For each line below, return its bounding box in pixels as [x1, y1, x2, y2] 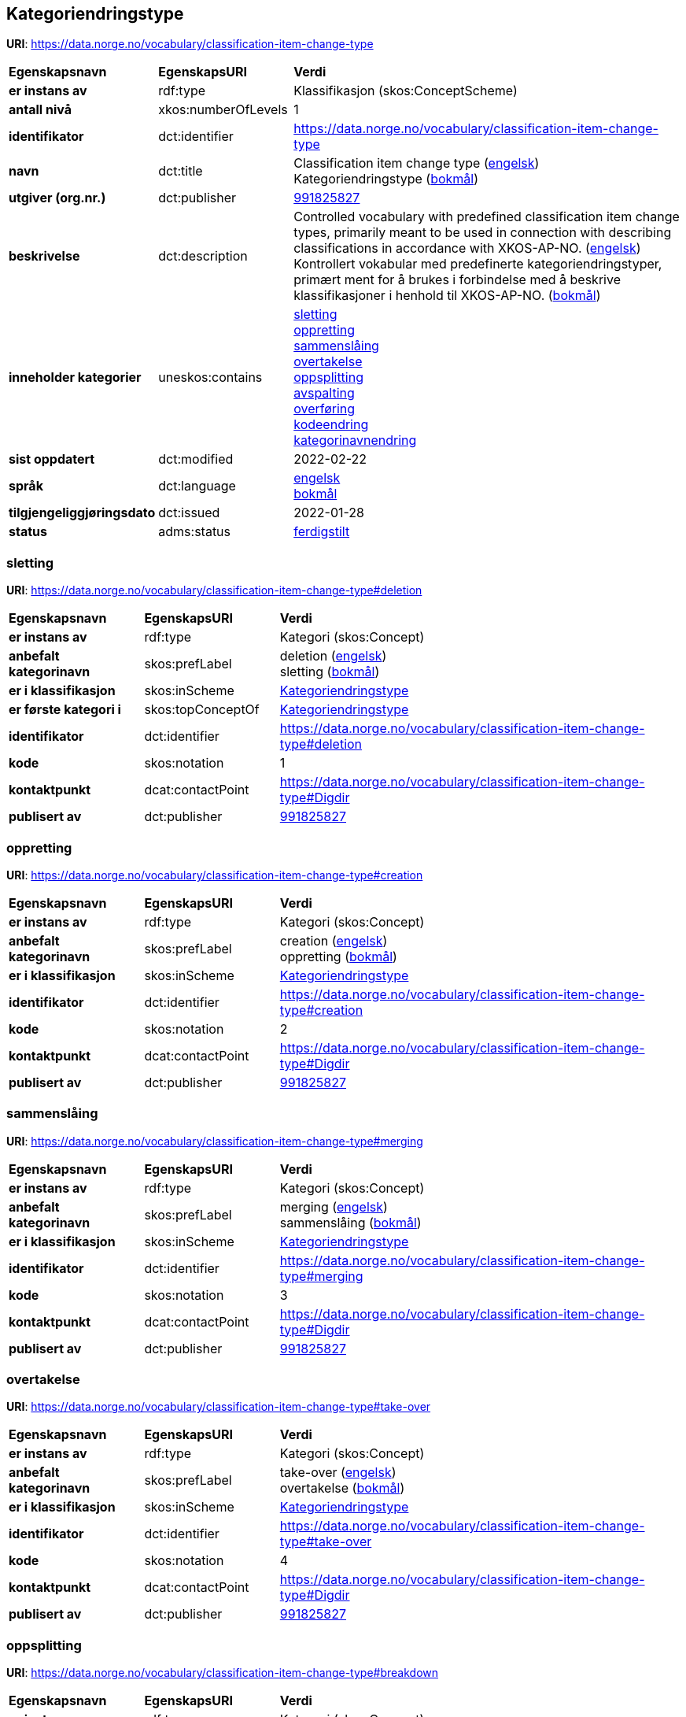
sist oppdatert [9, 451, 95, 468]
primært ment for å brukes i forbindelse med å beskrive [293, 272, 621, 288]
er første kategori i [9, 701, 121, 718]
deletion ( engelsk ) [279, 648, 387, 664]
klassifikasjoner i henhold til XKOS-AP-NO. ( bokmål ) [293, 287, 601, 304]
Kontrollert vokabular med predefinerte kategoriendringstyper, [293, 256, 662, 272]
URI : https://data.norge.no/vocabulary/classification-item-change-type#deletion [6, 583, 422, 598]
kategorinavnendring [293, 432, 417, 449]
